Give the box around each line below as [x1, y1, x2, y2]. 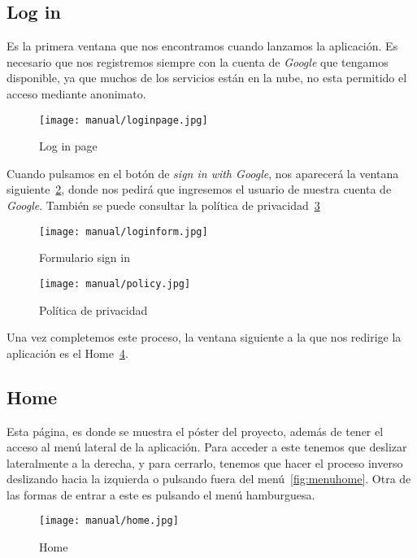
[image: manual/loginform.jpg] [39, 225, 208, 238]
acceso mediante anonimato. [7, 85, 146, 102]
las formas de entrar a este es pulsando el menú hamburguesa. [7, 486, 315, 503]
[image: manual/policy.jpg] [39, 277, 191, 290]
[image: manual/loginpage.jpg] [39, 114, 208, 126]
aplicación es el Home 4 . [7, 344, 128, 361]
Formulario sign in [39, 249, 130, 266]
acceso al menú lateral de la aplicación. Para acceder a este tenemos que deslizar [7, 438, 407, 456]
